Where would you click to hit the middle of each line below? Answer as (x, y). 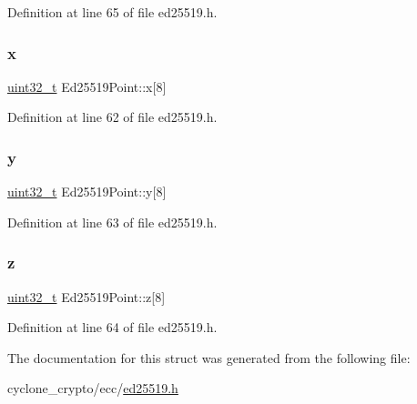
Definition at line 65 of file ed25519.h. (112, 12)
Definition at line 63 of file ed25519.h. (112, 222)
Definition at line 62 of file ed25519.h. (112, 117)
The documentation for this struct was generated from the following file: (209, 357)
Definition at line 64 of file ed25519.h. (112, 327)
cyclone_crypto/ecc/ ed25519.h (93, 388)
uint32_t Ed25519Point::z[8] (86, 296)
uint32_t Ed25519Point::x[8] (87, 86)
